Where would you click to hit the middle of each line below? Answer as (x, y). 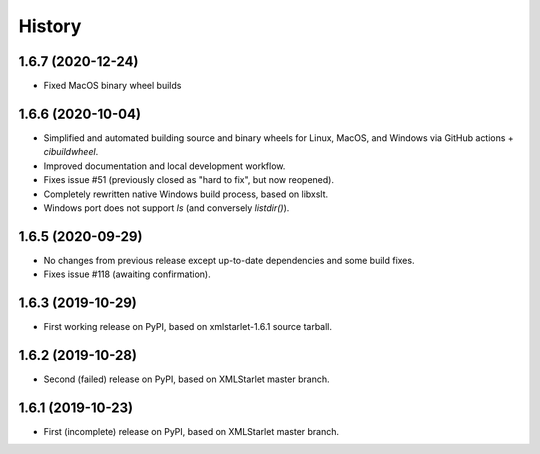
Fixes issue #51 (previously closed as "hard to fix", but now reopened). (189, 180)
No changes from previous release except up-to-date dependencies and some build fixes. (229, 260)
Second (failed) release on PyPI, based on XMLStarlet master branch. (186, 379)
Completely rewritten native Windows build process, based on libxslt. (186, 194)
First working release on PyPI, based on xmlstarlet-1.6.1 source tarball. (188, 327)
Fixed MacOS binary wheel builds (112, 86)
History (50, 26)
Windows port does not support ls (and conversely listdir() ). (166, 207)
